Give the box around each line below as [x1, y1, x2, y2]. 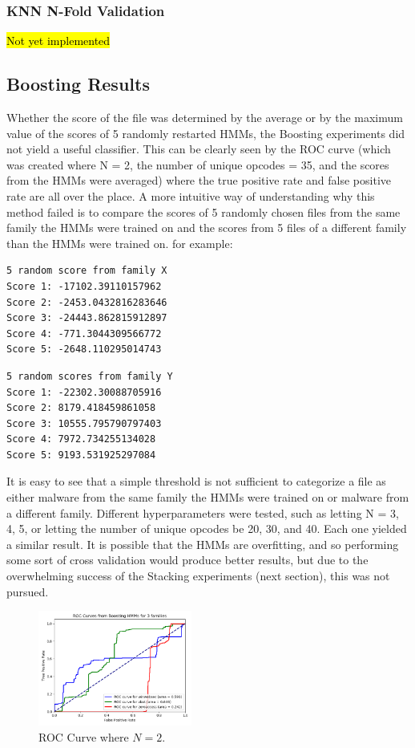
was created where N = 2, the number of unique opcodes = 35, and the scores [6, 156, 389, 173]
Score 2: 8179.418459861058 [6, 402, 156, 414]
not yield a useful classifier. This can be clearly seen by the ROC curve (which [6, 140, 391, 157]
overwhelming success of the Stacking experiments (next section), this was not [6, 567, 390, 584]
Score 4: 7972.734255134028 [6, 433, 156, 445]
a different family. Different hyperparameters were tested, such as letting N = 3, [6, 504, 399, 521]
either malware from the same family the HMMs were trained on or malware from [6, 489, 409, 506]
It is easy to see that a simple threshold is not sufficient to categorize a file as [6, 473, 386, 490]
